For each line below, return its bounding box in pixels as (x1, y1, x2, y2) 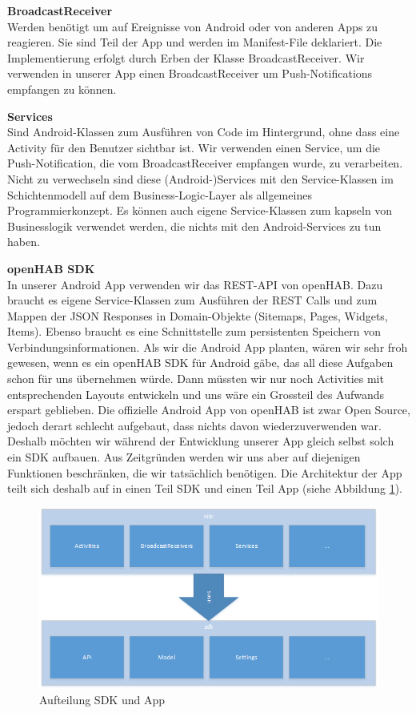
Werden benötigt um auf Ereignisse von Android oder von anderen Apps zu (7, 18, 378, 34)
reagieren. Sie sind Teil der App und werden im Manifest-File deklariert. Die (7, 34, 382, 50)
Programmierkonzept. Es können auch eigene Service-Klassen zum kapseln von (7, 202, 393, 219)
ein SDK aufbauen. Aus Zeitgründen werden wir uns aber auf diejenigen (7, 449, 361, 465)
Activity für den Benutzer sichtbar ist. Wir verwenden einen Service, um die (7, 139, 381, 155)
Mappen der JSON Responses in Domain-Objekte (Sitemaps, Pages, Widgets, (7, 307, 388, 324)
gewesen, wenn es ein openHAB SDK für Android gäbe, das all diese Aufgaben (7, 354, 394, 371)
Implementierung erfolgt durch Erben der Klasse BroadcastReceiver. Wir (7, 49, 365, 66)
